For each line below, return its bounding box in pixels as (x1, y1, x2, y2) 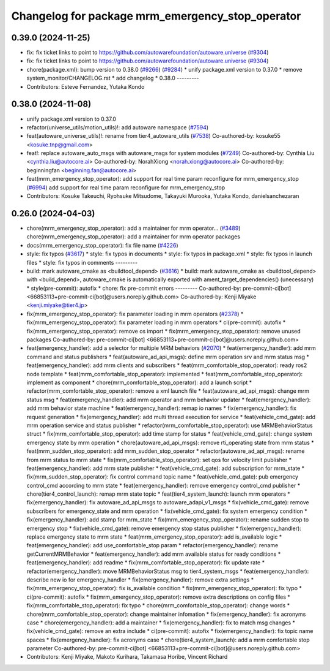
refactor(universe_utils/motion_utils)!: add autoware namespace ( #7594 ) (26, 123, 209, 131)
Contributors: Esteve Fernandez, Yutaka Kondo (26, 83, 145, 90)
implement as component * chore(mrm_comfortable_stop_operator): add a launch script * (26, 379, 252, 386)
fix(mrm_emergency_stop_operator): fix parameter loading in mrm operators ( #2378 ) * (26, 310, 244, 317)
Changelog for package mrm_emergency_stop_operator (11, 9, 301, 23)
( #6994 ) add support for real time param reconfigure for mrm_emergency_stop (26, 184, 226, 191)
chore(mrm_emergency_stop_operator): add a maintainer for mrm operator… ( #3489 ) (26, 224, 241, 232)
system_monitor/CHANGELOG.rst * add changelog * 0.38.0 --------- (26, 74, 199, 82)
